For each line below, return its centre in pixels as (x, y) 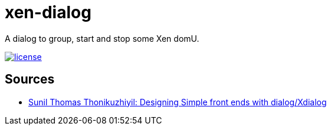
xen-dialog (48, 12)
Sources (30, 79)
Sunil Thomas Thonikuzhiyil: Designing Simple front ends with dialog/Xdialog (178, 102)
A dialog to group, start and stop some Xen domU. (102, 38)
